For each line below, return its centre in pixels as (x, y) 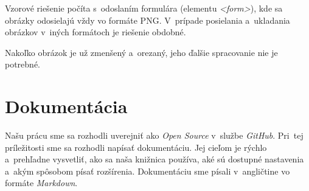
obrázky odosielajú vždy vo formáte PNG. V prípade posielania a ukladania (148, 20)
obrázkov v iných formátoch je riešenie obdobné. (95, 32)
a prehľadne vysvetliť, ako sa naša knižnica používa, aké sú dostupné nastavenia (154, 159)
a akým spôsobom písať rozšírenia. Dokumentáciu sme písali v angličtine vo (148, 171)
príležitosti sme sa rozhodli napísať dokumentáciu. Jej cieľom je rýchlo (136, 147)
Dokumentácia (66, 106)
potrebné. (23, 64)
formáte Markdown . (41, 183)
